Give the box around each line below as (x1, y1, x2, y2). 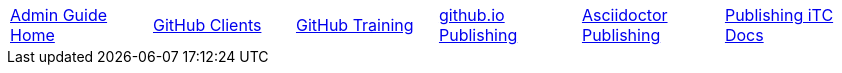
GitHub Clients (152, 15, 262, 35)
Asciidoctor (581, 5, 668, 25)
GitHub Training (295, 15, 414, 35)
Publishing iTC (724, 5, 834, 25)
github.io (438, 5, 505, 25)
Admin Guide (10, 5, 108, 25)
